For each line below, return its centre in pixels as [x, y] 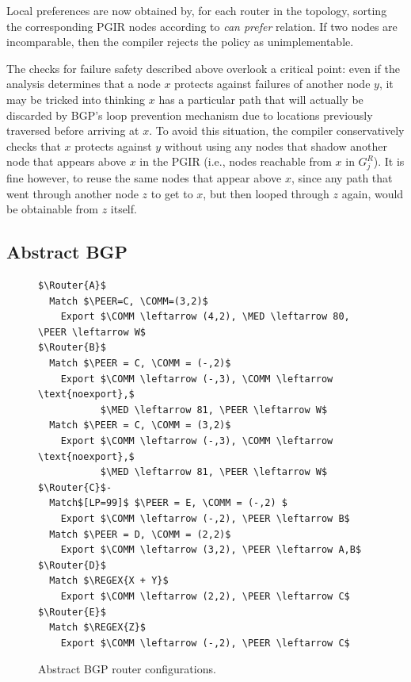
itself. [124, 209]
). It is [389, 161]
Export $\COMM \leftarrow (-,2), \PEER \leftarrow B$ [205, 518]
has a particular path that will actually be [261, 99]
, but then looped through [266, 193]
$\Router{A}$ [72, 286]
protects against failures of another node [272, 84]
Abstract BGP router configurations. [127, 669]
